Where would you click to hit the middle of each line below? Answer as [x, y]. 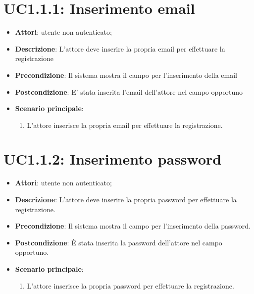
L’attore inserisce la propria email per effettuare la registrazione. [125, 125]
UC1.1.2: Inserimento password [113, 159]
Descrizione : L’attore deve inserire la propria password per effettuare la [126, 199]
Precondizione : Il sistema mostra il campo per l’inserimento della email [126, 75]
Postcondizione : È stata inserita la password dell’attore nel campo [119, 242]
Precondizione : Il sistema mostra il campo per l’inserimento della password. [133, 226]
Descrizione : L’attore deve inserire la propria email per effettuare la [120, 48]
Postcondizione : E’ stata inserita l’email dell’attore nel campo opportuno [129, 91]
